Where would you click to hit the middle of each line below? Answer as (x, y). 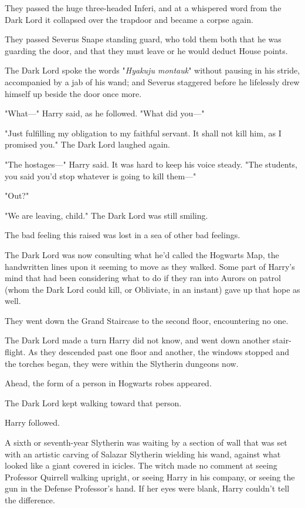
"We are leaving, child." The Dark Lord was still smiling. (106, 215)
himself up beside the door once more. (73, 93)
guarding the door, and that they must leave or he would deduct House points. (146, 50)
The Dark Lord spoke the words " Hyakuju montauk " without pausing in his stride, (152, 70)
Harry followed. (32, 422)
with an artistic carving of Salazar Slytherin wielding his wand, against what (143, 454)
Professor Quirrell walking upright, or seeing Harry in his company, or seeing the (150, 477)
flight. (15, 352)
